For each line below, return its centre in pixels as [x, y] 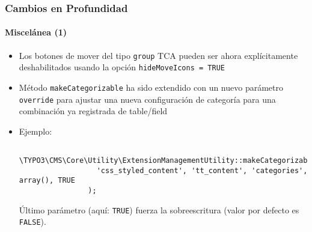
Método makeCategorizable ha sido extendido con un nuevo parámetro [151, 87]
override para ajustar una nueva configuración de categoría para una [147, 99]
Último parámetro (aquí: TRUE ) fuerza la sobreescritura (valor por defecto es [159, 209]
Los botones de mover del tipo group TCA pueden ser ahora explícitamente [158, 55]
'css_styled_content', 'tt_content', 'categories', [202, 170]
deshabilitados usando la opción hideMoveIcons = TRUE [122, 67]
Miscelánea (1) [36, 32]
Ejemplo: [35, 131]
